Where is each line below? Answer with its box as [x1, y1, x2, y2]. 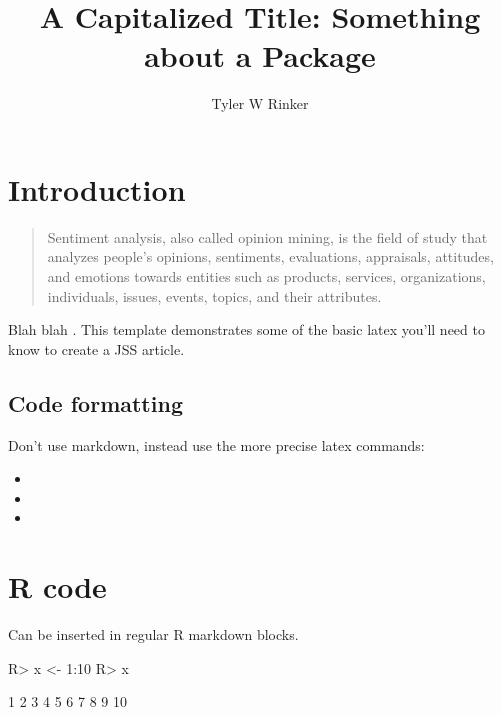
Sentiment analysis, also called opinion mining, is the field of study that [47, 226, 488, 247]
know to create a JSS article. [8, 338, 185, 359]
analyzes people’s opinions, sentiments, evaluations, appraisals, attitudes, [47, 246, 494, 267]
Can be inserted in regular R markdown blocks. [8, 624, 299, 645]
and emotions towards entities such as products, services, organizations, [47, 266, 486, 287]
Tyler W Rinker [211, 93, 309, 114]
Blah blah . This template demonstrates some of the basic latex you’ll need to [8, 319, 485, 340]
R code [8, 566, 107, 607]
